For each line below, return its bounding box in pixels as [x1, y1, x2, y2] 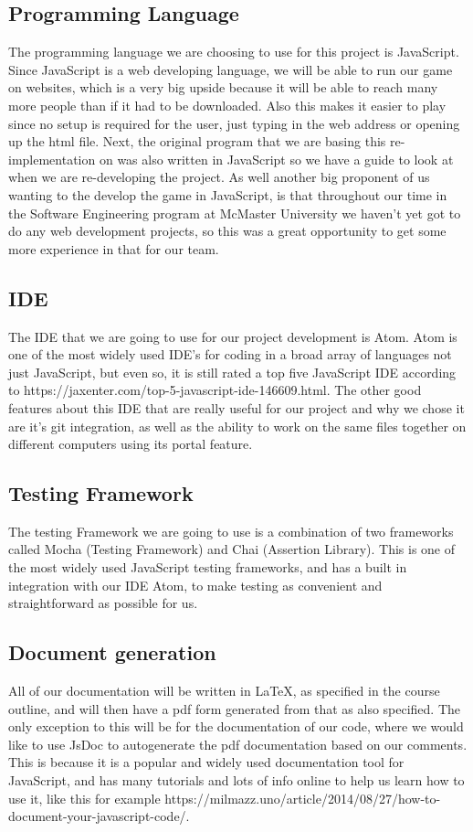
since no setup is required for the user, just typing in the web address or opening [8, 113, 460, 133]
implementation [8, 149, 96, 168]
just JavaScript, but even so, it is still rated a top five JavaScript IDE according [8, 362, 457, 381]
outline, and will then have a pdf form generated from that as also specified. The [8, 699, 461, 718]
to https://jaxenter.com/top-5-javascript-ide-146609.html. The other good [8, 380, 422, 400]
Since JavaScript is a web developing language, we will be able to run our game [8, 59, 453, 79]
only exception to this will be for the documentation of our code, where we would [8, 717, 464, 736]
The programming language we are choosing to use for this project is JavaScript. [8, 42, 459, 61]
